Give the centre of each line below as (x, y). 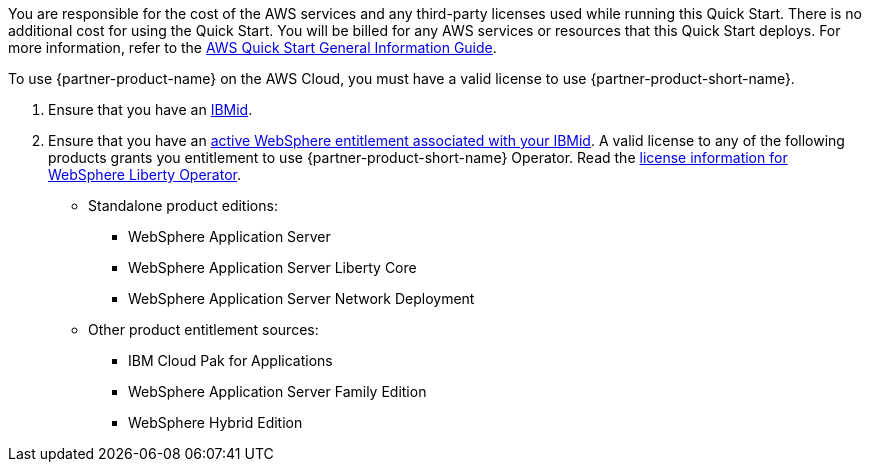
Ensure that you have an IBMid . (150, 109)
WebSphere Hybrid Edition (215, 422)
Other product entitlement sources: (203, 329)
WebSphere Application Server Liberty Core (272, 267)
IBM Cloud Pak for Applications (230, 360)
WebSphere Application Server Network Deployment (301, 298)
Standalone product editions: (183, 205)
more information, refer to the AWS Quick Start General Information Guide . (252, 47)
